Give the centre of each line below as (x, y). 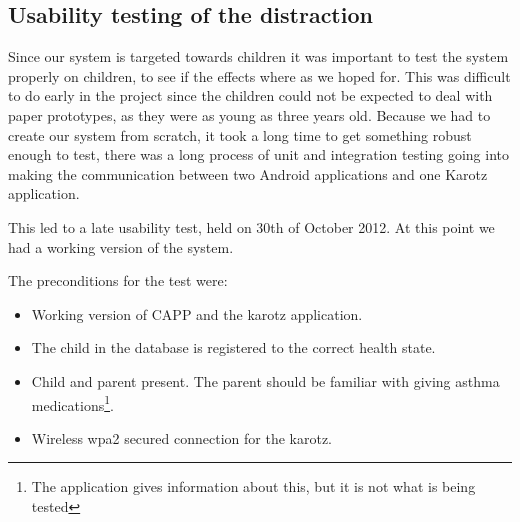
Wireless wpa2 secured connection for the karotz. (181, 437)
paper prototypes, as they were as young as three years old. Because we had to (249, 114)
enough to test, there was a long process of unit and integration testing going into (259, 154)
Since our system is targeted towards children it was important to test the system (258, 56)
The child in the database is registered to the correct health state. (233, 347)
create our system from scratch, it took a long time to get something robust (240, 134)
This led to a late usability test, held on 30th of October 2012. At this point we (251, 226)
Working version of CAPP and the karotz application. (197, 313)
